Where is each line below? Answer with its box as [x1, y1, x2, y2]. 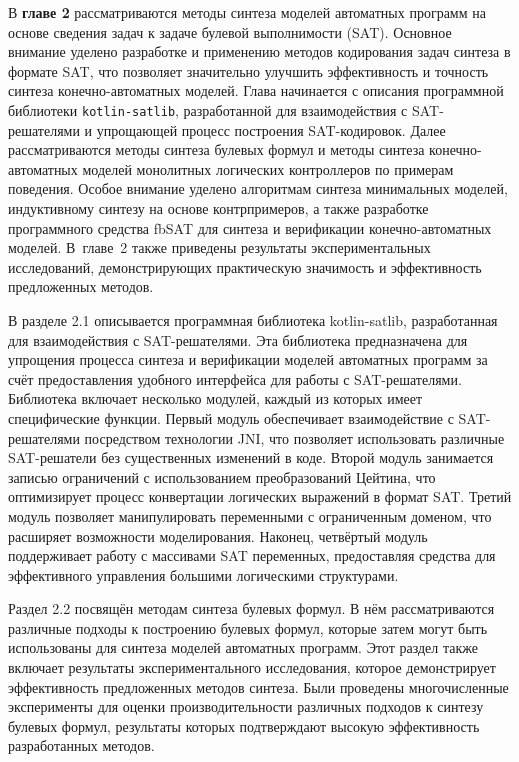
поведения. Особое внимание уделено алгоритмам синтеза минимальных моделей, [8, 178, 508, 199]
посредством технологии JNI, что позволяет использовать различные [84, 427, 505, 448]
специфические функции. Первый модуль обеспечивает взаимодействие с [8, 407, 454, 428]
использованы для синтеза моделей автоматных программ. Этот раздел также [8, 637, 478, 658]
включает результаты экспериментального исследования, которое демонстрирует [8, 657, 496, 678]
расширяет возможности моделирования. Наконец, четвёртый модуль [8, 525, 428, 546]
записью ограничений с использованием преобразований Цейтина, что [8, 466, 436, 487]
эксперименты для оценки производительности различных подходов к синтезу [8, 696, 484, 717]
